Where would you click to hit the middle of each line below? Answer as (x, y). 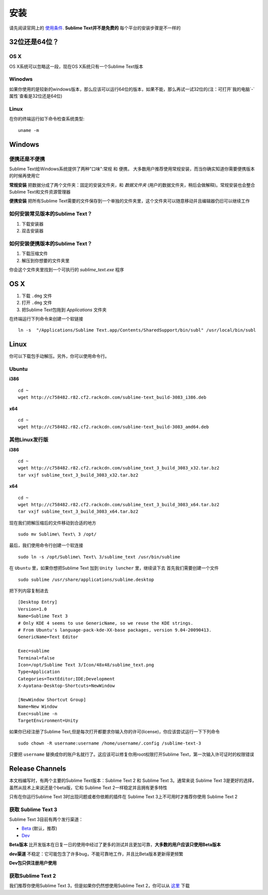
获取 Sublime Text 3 (33, 809)
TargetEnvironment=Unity (48, 721)
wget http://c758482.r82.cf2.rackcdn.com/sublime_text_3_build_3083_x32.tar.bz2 (119, 468)
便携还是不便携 (27, 159)
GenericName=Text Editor (48, 637)
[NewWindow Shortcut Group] (52, 700)
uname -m (29, 130)
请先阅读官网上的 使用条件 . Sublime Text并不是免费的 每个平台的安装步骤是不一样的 (95, 28)
